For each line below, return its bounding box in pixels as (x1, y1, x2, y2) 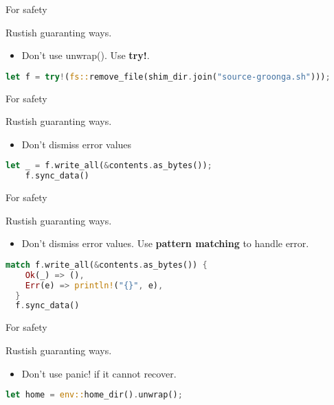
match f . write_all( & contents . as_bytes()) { (5, 259, 208, 270)
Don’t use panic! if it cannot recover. (21, 366, 177, 380)
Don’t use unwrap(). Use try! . (21, 48, 150, 62)
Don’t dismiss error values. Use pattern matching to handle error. (21, 236, 309, 251)
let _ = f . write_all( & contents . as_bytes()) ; (5, 161, 212, 171)
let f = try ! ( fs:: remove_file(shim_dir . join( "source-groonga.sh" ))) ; (5, 71, 331, 82)
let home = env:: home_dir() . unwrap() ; (5, 390, 183, 400)
